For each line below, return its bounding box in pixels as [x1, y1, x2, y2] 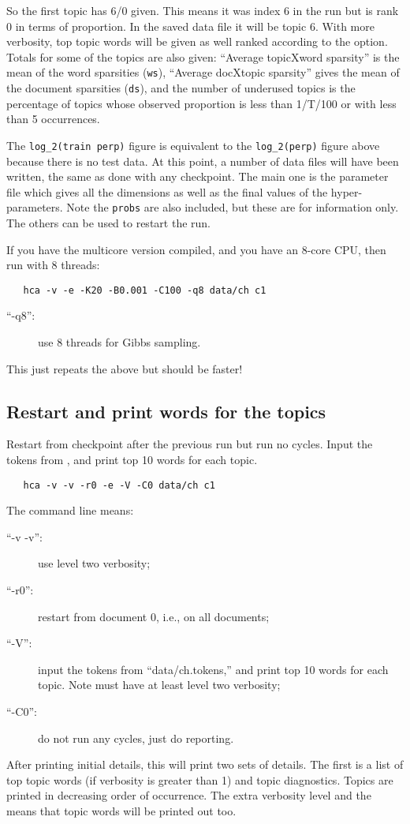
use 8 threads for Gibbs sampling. [38, 334, 201, 350]
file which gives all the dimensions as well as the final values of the [6, 183, 328, 200]
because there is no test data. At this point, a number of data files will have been [6, 152, 399, 169]
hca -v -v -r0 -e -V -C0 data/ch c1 [23, 479, 215, 491]
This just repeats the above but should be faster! [6, 360, 243, 376]
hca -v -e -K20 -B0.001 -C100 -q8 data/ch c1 [23, 284, 266, 296]
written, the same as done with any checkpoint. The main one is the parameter [6, 168, 389, 185]
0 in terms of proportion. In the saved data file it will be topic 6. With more [6, 17, 375, 34]
